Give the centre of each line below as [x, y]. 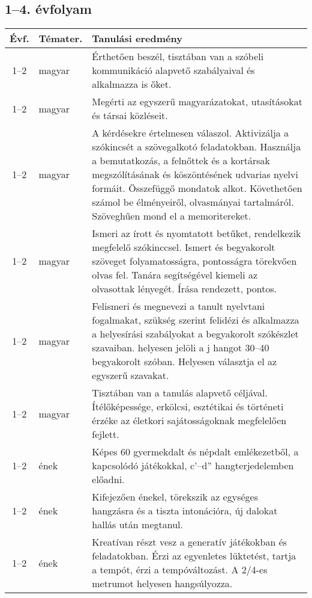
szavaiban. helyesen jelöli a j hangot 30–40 [181, 348]
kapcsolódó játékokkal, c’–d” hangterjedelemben [193, 466]
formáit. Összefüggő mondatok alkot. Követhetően [197, 188]
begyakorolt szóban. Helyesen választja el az [184, 362]
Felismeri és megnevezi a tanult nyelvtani [178, 306]
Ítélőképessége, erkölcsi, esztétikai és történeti [188, 407]
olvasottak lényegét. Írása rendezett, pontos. [184, 289]
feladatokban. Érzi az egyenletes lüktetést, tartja [194, 556]
